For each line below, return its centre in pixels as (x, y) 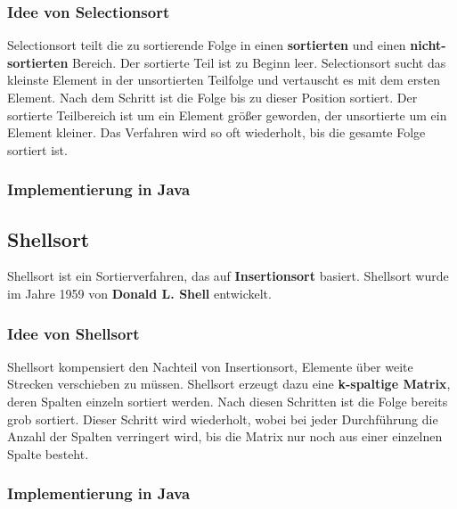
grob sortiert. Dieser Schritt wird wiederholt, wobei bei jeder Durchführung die (223, 419)
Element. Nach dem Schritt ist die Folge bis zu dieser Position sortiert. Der (212, 97)
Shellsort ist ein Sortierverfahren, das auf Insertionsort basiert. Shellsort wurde (228, 276)
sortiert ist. (37, 149)
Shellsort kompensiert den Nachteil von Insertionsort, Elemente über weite (210, 366)
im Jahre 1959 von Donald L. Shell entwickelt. (139, 294)
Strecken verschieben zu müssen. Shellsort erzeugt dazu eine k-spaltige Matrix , (229, 384)
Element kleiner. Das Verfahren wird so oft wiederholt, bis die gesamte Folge (216, 132)
